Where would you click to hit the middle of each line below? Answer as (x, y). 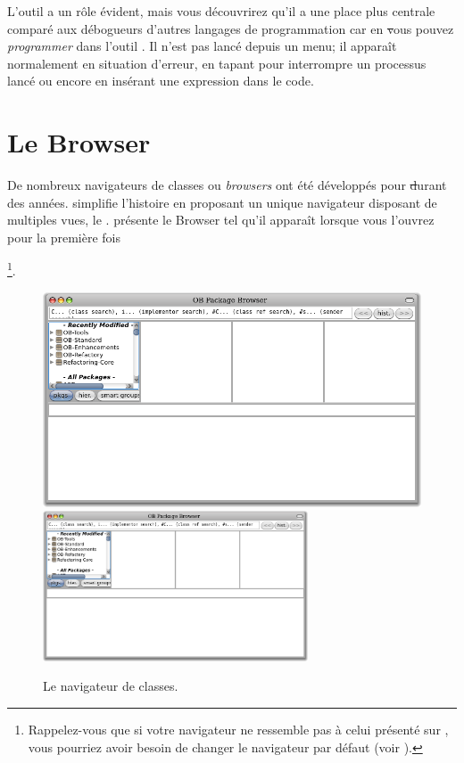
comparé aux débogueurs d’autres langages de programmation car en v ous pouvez (231, 28)
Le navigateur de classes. (111, 686)
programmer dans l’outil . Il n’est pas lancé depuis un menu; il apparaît (202, 46)
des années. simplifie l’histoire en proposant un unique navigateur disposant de (222, 202)
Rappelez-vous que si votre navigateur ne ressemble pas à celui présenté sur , (238, 729)
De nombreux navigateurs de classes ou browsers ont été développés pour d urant (227, 185)
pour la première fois (64, 237)
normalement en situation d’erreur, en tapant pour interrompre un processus (217, 63)
